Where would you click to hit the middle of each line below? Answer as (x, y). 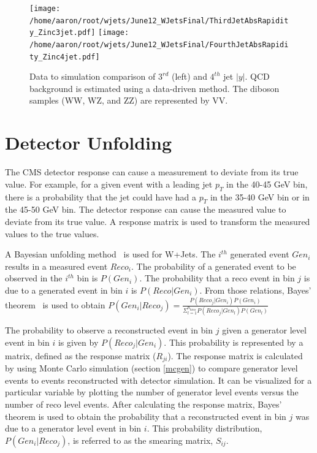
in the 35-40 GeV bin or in (260, 196)
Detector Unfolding (88, 143)
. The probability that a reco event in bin (217, 278)
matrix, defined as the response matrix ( (81, 355)
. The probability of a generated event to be (213, 266)
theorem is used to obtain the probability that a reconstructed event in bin (146, 416)
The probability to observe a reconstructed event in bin (109, 330)
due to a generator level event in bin (73, 428)
